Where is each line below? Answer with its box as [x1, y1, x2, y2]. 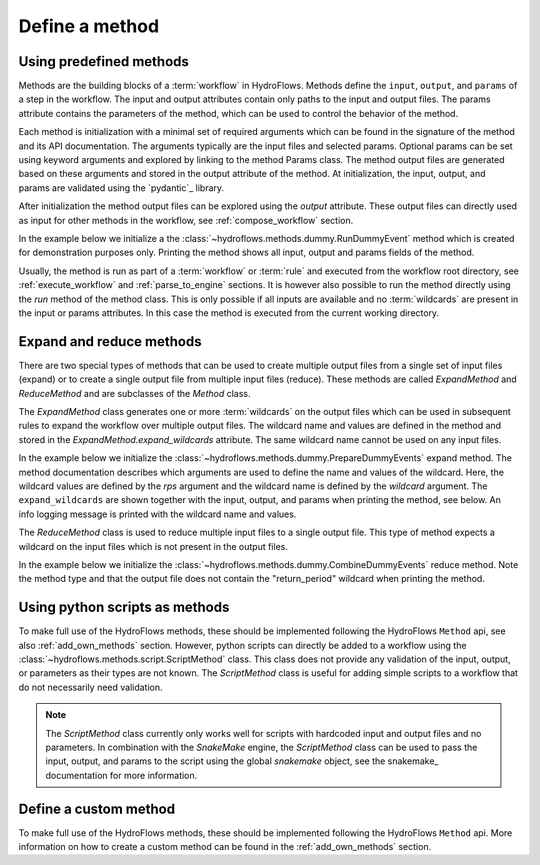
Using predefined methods [18, 53, 190, 70]
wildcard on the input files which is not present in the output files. [18, 540, 289, 552]
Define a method [18, 15, 160, 37]
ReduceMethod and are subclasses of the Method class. [18, 387, 251, 399]
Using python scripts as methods [18, 599, 230, 616]
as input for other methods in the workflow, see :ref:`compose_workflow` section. [18, 214, 354, 226]
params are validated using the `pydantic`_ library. [18, 181, 225, 194]
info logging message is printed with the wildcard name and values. [18, 508, 297, 520]
